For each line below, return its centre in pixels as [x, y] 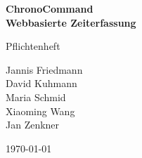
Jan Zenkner [33, 125]
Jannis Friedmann [44, 69]
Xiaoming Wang [40, 111]
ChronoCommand [50, 8]
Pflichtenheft [33, 46]
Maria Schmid [36, 97]
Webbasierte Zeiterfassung [71, 22]
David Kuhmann [41, 83]
